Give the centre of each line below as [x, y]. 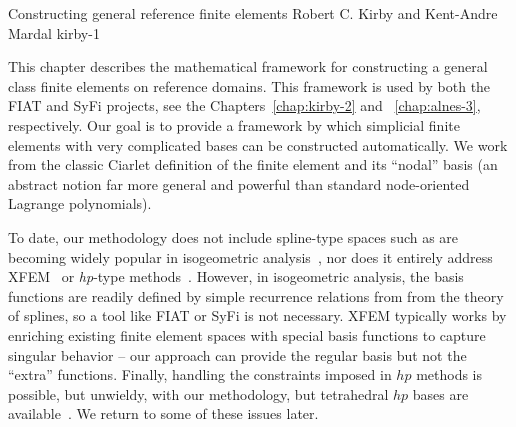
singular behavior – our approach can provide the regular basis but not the [237, 354]
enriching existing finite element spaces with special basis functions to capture [247, 334]
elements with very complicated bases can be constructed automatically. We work [258, 144]
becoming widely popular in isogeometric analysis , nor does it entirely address [250, 256]
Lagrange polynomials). [80, 203]
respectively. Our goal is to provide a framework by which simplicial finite [234, 124]
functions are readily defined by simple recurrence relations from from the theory [256, 295]
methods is [449, 374]
